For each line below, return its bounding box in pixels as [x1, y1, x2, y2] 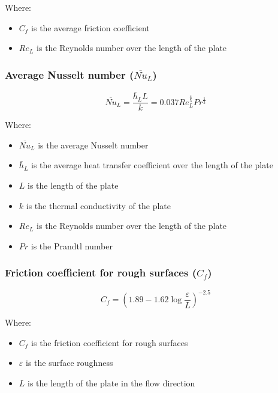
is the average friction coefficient [31, 21, 150, 34]
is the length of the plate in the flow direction [28, 376, 195, 389]
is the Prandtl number [31, 239, 113, 252]
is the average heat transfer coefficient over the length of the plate [31, 159, 273, 171]
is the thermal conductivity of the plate [26, 199, 171, 212]
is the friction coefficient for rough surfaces [31, 336, 188, 349]
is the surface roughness [25, 356, 113, 369]
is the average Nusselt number [38, 138, 149, 151]
